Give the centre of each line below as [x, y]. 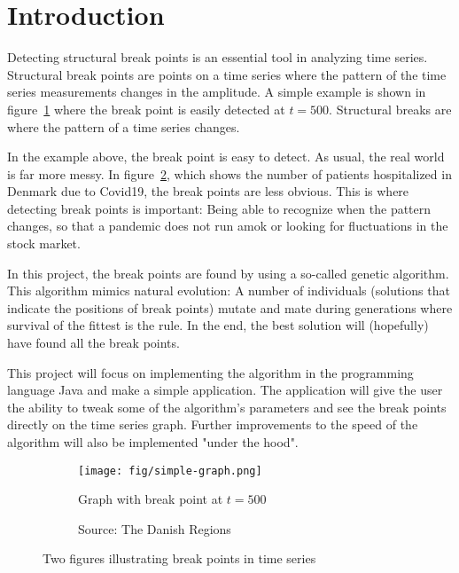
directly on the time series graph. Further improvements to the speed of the [213, 424]
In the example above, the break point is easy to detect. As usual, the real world [226, 157]
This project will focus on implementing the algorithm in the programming [210, 372]
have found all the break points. [93, 343]
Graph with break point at [151, 499]
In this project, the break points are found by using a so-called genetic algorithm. [228, 273]
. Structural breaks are [390, 109]
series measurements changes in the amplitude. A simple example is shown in [217, 92]
